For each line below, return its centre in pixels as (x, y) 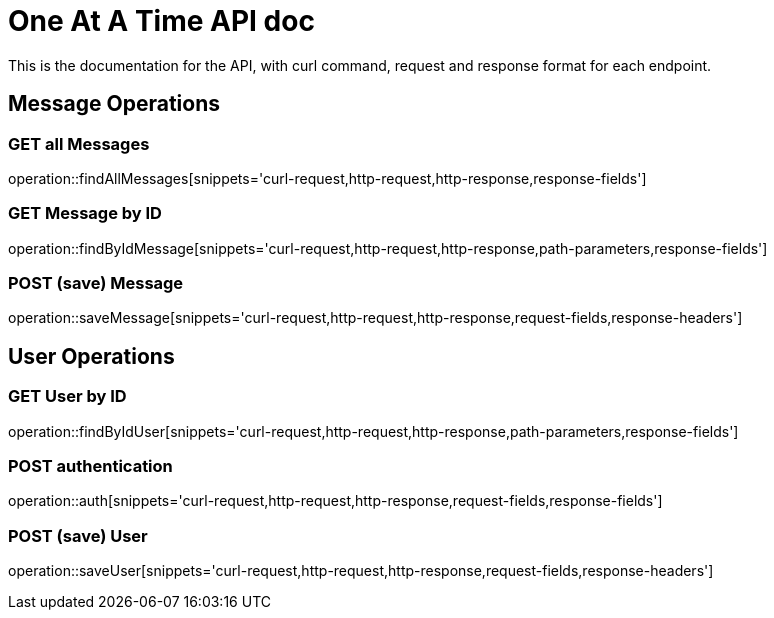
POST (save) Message (96, 283)
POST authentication (90, 466)
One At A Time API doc (161, 21)
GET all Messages (79, 143)
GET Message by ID (85, 213)
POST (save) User (78, 535)
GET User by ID (67, 396)
